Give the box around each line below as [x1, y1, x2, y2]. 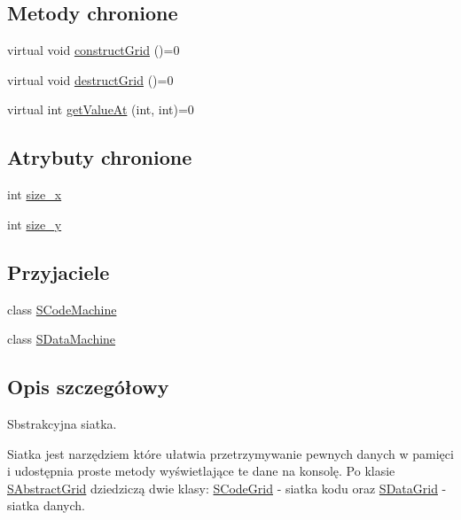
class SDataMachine [7, 330, 116, 348]
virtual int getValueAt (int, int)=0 [7, 100, 194, 119]
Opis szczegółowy [7, 373, 169, 400]
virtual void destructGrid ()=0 [7, 70, 174, 89]
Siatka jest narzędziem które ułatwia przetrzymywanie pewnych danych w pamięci [7, 444, 454, 462]
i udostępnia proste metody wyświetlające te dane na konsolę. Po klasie [7, 462, 395, 480]
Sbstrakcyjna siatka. [7, 414, 117, 432]
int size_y [7, 214, 62, 233]
